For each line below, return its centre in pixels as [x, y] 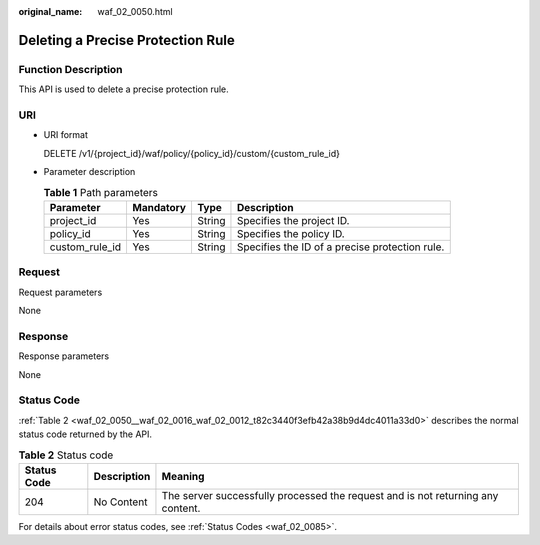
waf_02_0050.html [135, 11]
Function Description [71, 69]
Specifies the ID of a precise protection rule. [340, 247]
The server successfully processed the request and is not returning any [330, 495]
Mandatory [159, 207]
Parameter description [89, 172]
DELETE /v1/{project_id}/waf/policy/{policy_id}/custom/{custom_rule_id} [191, 153]
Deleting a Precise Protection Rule [126, 40]
